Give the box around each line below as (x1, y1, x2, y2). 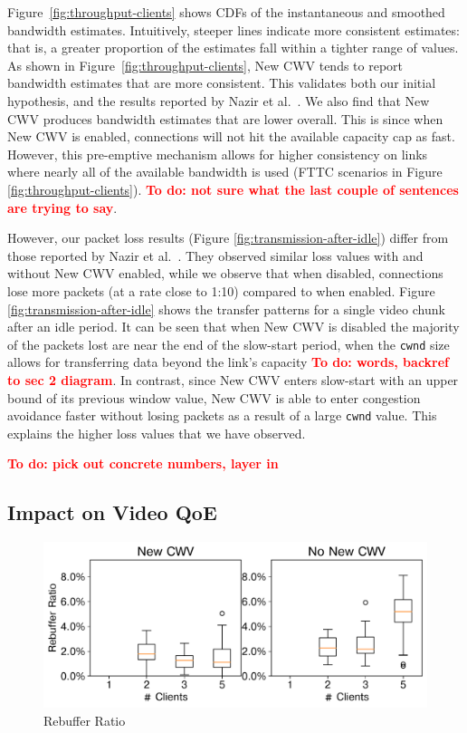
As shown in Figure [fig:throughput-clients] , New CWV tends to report (7, 55, 404, 74)
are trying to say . (7, 198, 118, 217)
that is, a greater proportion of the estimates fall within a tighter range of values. (7, 38, 459, 57)
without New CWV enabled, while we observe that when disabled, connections (7, 264, 443, 283)
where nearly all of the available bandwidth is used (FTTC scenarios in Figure (7, 162, 443, 181)
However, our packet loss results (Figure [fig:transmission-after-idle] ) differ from (7, 228, 449, 247)
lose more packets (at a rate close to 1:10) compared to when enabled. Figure (7, 281, 435, 300)
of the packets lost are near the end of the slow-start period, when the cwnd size (7, 334, 450, 353)
